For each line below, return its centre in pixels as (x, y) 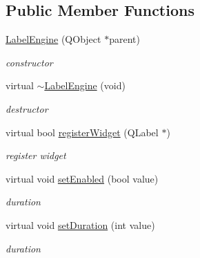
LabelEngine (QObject (53, 39)
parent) (124, 39)
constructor (29, 62)
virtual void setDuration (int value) (80, 224)
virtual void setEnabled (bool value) (82, 178)
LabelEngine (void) (85, 85)
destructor (27, 108)
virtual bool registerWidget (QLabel (82, 132)
